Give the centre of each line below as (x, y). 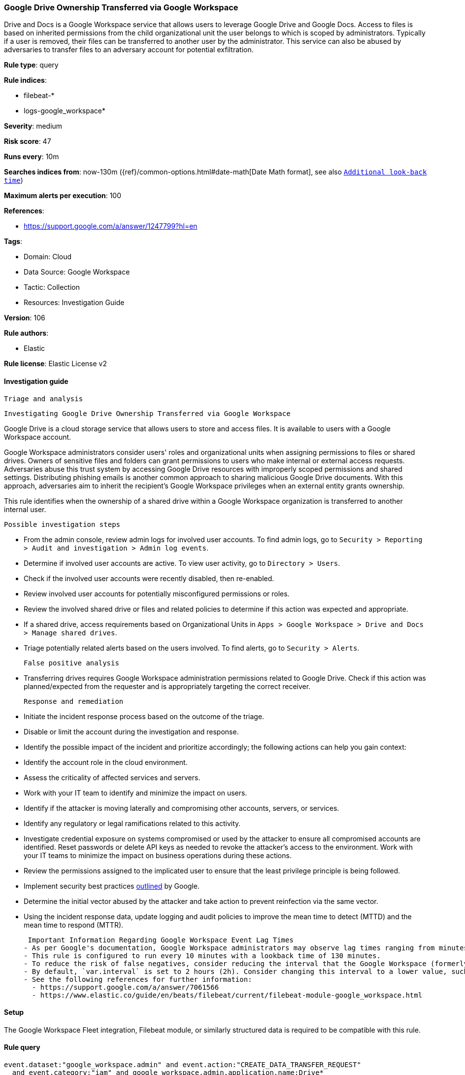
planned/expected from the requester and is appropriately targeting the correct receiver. (167, 686)
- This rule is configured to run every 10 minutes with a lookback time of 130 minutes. (202, 955)
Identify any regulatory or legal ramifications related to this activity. (132, 823)
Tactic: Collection (52, 287)
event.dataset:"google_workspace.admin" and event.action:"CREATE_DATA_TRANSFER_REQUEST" (183, 1065)
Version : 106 (25, 318)
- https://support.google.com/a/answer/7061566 (125, 987)
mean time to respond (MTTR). (74, 925)
